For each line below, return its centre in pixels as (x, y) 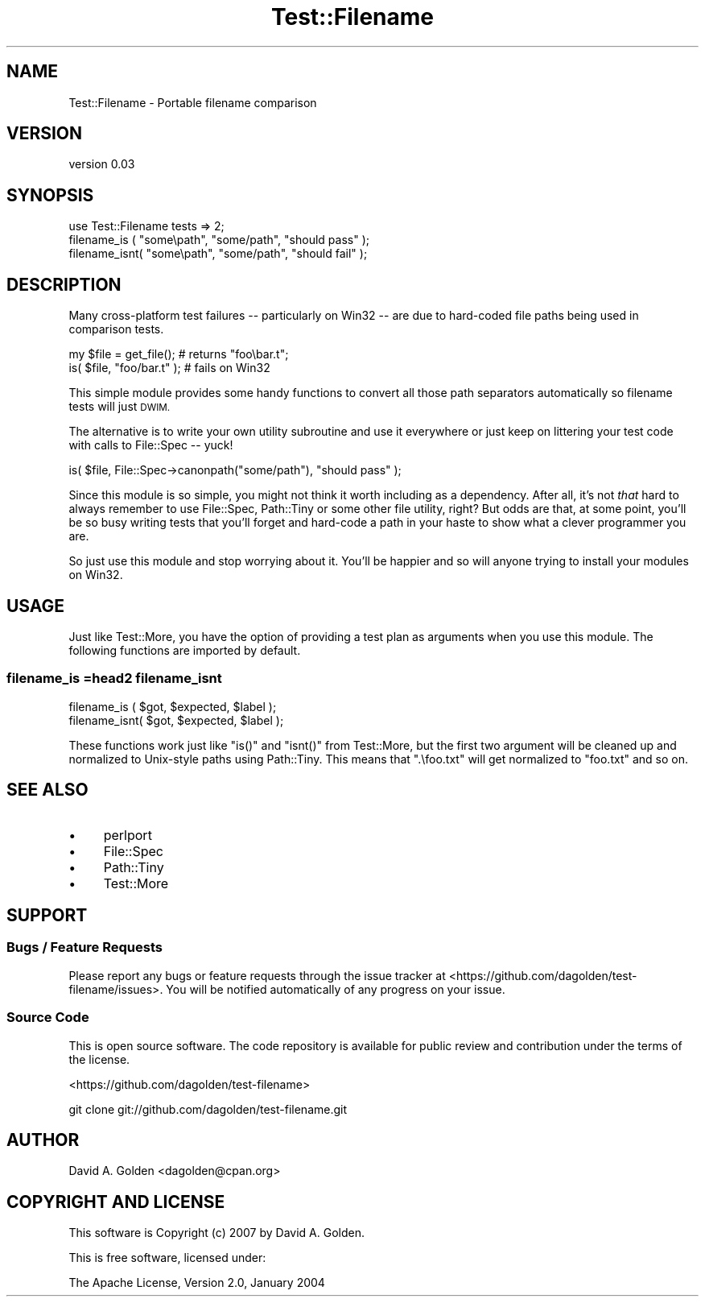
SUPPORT (47, 915)
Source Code (48, 1018)
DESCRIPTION (64, 284)
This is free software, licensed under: (167, 1258)
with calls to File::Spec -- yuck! (151, 445)
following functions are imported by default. (185, 650)
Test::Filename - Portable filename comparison (193, 102)
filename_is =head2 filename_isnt (114, 678)
